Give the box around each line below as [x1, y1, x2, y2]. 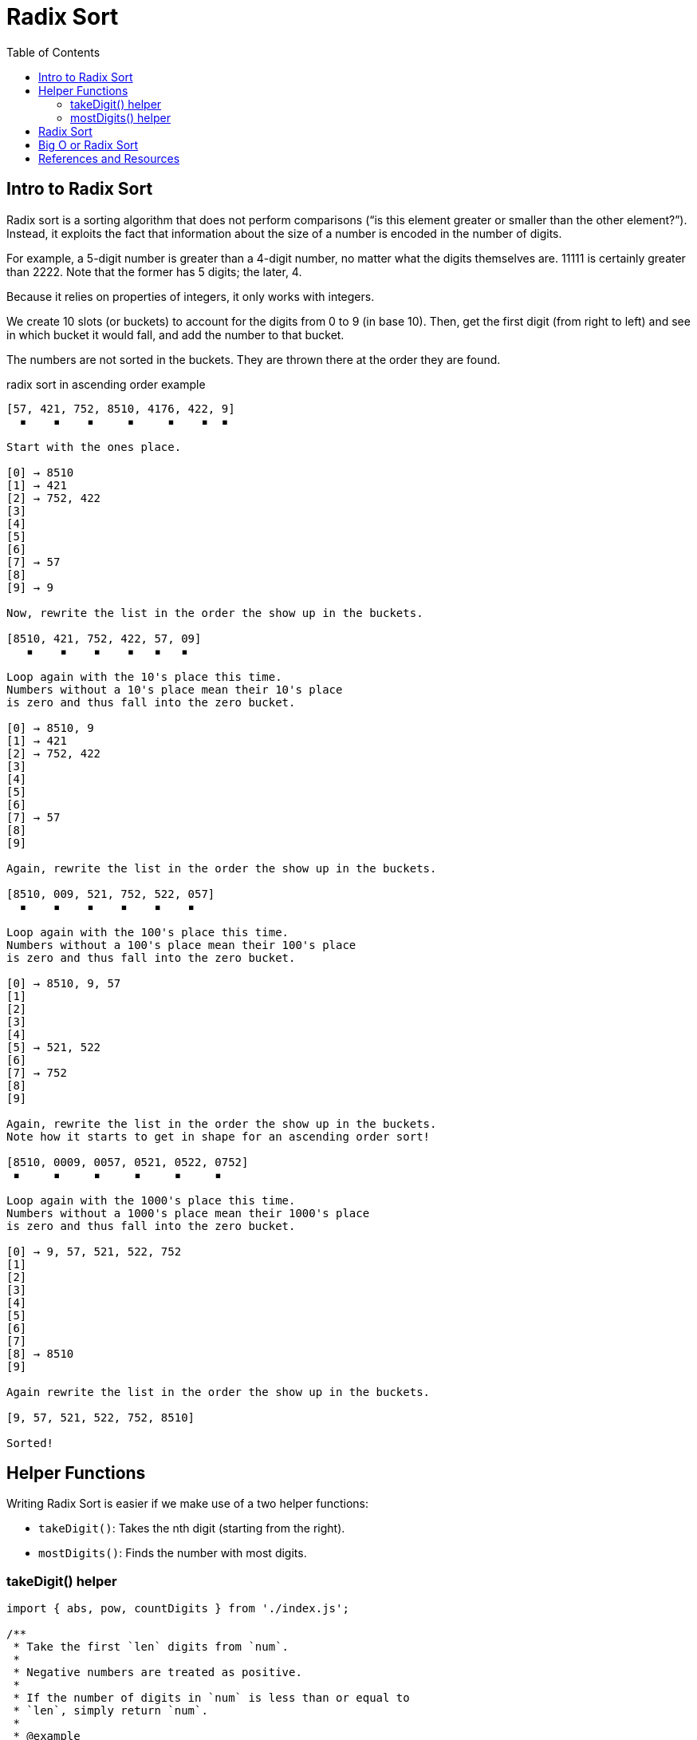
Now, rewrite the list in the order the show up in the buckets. [6, 606, 423, 619]
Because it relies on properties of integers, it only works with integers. [6, 289, 375, 303]
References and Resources [38, 151, 180, 165]
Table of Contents [6, 45, 100, 59]
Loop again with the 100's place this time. [6, 925, 289, 939]
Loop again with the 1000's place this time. [6, 1193, 296, 1207]
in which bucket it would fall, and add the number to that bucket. [6, 327, 345, 342]
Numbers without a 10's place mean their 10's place [6, 682, 343, 696]
